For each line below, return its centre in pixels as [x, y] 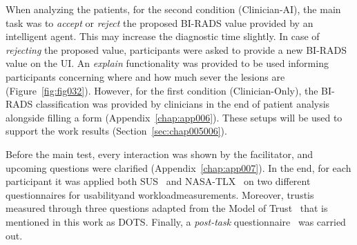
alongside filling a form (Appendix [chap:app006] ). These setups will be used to [174, 117]
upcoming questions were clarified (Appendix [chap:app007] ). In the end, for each [178, 167]
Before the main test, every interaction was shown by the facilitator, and [160, 154]
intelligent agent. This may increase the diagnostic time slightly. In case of [163, 36]
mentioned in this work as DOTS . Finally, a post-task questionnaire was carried [176, 221]
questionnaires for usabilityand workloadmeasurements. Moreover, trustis [160, 194]
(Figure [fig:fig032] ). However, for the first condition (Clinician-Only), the [162, 90]
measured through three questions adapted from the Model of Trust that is [167, 208]
